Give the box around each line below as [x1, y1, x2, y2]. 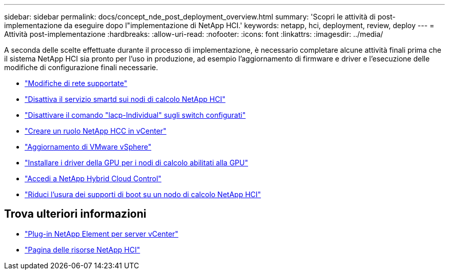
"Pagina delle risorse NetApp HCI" [25, 245, 140, 254]
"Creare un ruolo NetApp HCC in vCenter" [25, 127, 167, 135]
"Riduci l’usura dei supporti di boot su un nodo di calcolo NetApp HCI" [25, 190, 261, 199]
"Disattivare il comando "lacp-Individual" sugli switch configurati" [25, 111, 246, 119]
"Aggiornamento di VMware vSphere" [25, 142, 152, 151]
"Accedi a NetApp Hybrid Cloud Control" [25, 174, 161, 183]
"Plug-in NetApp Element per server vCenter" [25, 229, 178, 238]
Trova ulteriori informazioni [4, 207, 147, 221]
